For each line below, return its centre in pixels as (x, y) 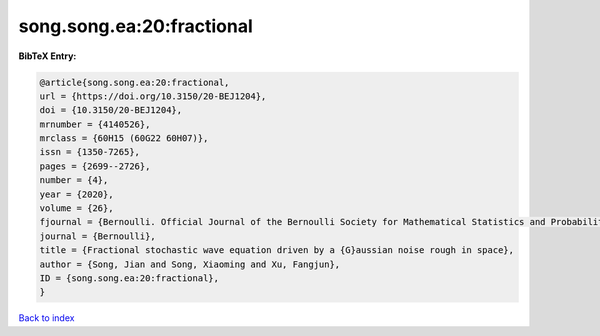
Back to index (46, 318)
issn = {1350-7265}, (89, 152)
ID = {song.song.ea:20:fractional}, (129, 278)
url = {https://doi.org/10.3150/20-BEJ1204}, (153, 96)
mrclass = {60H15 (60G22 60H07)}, (124, 138)
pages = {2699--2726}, (95, 166)
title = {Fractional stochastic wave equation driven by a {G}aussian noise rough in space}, (277, 250)
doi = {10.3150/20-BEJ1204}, (111, 110)
